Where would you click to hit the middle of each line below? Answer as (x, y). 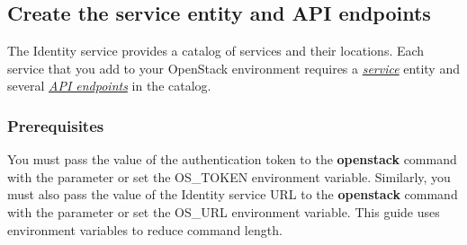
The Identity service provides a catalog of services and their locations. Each (216, 51)
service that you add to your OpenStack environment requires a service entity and (233, 68)
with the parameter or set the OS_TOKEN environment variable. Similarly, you (229, 176)
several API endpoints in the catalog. (109, 86)
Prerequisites (56, 125)
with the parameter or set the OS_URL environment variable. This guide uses (224, 211)
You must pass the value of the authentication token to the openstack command (232, 159)
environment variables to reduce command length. (145, 229)
